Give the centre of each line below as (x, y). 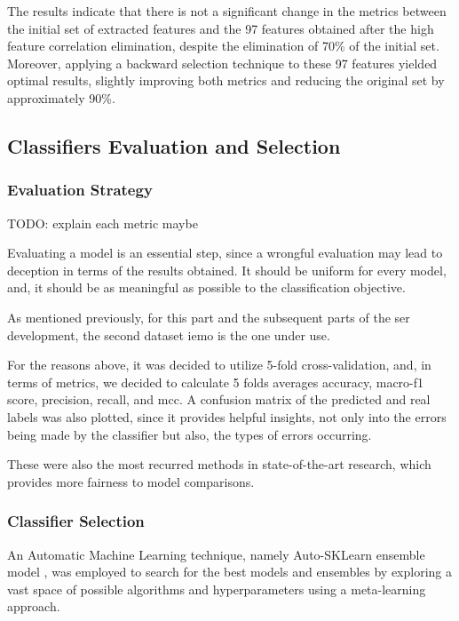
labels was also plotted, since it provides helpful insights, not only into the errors (227, 416)
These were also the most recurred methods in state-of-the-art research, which (219, 464)
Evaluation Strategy (80, 190)
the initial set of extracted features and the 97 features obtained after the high (221, 28)
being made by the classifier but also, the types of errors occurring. (190, 434)
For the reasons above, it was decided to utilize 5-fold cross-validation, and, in (219, 365)
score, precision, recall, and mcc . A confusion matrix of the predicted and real (219, 399)
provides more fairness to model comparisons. (131, 481)
